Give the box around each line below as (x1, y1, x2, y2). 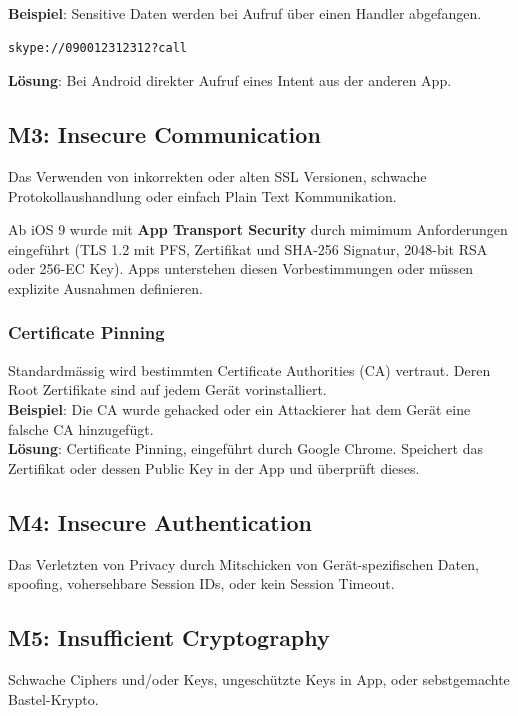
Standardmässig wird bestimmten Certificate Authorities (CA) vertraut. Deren (8, 359, 491, 380)
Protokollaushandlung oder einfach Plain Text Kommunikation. (8, 185, 397, 206)
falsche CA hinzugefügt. (8, 418, 154, 439)
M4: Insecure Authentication (8, 506, 312, 537)
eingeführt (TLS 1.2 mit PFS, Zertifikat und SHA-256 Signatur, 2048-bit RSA (8, 238, 488, 259)
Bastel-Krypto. (8, 688, 99, 709)
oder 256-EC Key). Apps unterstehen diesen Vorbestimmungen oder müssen (8, 258, 474, 279)
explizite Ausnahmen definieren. (8, 277, 203, 298)
